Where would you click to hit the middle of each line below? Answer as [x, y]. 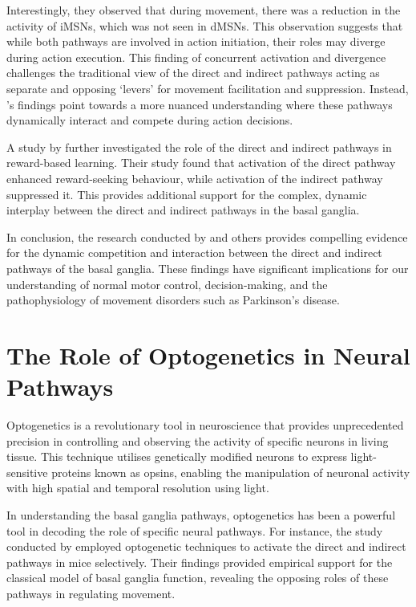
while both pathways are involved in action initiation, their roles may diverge [196, 41]
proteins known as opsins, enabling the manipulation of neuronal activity [231, 472]
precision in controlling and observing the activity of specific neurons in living [198, 440]
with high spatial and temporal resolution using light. [138, 488]
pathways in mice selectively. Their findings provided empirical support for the [200, 562]
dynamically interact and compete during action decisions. [150, 120]
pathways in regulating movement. [91, 593]
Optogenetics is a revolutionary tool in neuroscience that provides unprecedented [205, 425]
